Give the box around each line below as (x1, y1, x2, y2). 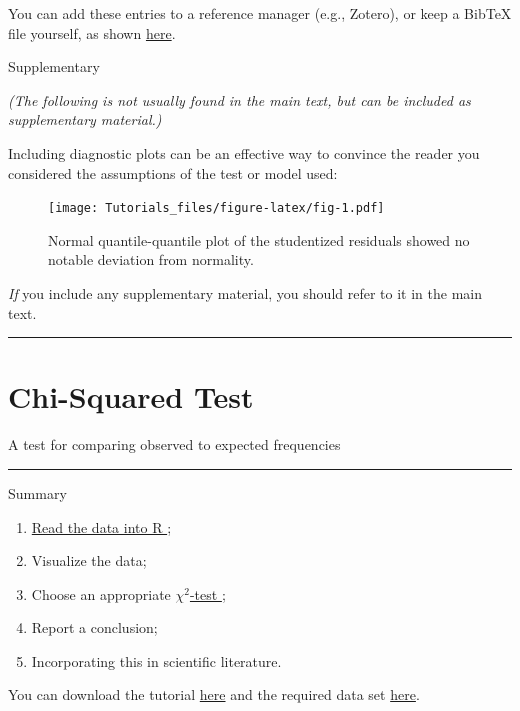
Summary (8, 482, 67, 503)
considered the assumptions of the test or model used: (8, 162, 338, 183)
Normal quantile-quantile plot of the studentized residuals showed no (48, 229, 470, 250)
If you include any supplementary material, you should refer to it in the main (8, 283, 482, 303)
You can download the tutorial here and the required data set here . (8, 684, 420, 705)
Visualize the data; (31, 550, 147, 571)
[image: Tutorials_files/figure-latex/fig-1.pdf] (48, 201, 385, 216)
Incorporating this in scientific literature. (31, 650, 282, 671)
